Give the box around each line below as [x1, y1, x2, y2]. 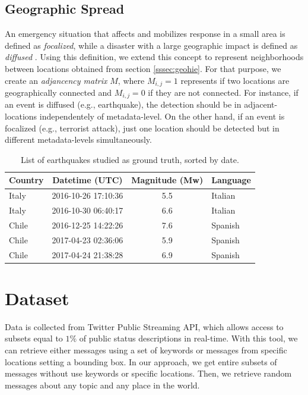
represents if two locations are [180, 74, 290, 86]
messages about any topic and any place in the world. [5, 378, 200, 391]
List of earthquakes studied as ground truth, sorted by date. [21, 153, 239, 165]
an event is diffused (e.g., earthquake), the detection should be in [5, 98, 242, 111]
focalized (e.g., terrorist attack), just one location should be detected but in [5, 121, 280, 134]
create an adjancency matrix [5, 74, 107, 86]
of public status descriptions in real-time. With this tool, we [79, 332, 298, 344]
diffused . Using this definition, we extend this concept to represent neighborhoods [5, 51, 304, 63]
